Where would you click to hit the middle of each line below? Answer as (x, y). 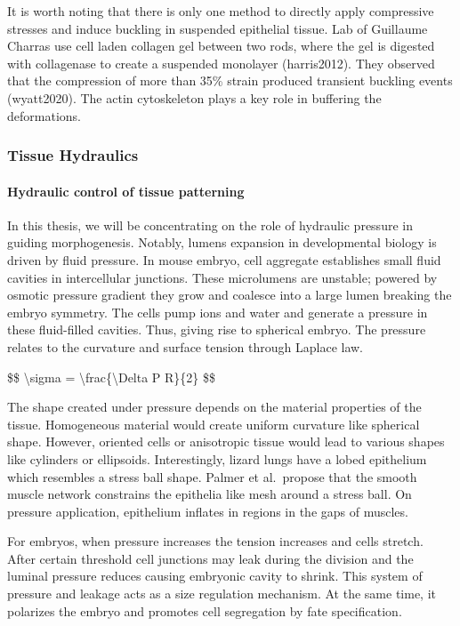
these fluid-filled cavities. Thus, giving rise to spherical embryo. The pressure (217, 329)
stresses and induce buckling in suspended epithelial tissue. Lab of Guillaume (218, 28)
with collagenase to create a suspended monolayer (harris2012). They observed (221, 63)
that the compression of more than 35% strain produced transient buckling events (230, 80)
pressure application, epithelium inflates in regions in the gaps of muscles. (208, 511)
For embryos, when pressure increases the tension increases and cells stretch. (215, 541)
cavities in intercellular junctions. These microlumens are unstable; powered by (222, 277)
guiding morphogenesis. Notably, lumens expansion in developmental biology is (222, 242)
